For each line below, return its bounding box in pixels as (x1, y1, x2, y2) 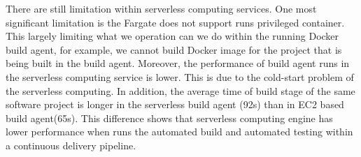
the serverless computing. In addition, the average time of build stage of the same (6, 83, 355, 98)
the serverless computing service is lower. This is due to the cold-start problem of (6, 69, 354, 84)
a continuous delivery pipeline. (6, 137, 136, 152)
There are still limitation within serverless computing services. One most (6, 1, 317, 15)
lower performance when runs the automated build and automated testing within (6, 124, 353, 139)
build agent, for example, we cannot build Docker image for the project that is (6, 42, 342, 57)
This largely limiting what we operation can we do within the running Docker (6, 29, 339, 43)
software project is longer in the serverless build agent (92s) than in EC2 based (6, 97, 344, 112)
